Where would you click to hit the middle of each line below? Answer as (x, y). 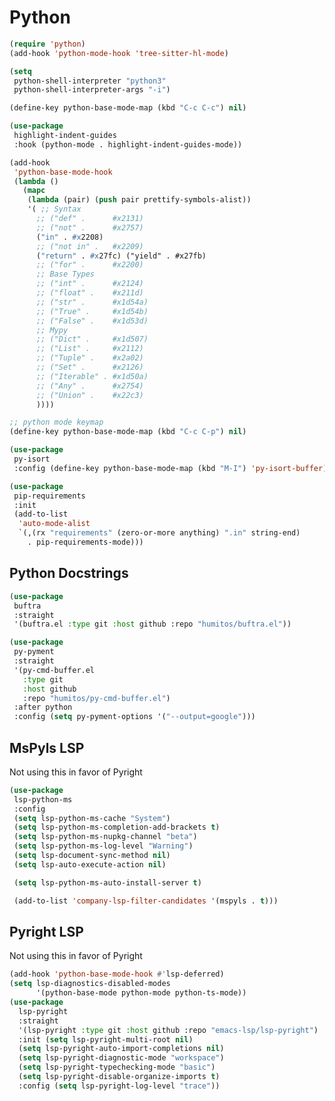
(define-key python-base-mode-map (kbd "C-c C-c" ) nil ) (128, 108)
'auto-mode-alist (54, 524)
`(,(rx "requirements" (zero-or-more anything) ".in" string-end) (159, 533)
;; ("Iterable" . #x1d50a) (92, 376)
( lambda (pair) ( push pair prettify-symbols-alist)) (139, 200)
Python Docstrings (69, 573)
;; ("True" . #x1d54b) (92, 311)
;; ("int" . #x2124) (89, 284)
